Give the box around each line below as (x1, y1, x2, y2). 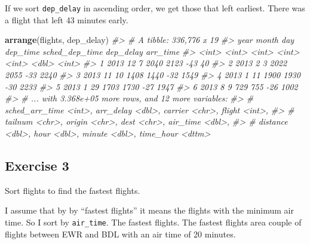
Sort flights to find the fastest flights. (5, 184, 140, 196)
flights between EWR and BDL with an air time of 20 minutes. (5, 227, 236, 240)
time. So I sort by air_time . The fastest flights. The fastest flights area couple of (5, 215, 302, 228)
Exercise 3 (5, 156, 69, 174)
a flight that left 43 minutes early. (5, 13, 128, 26)
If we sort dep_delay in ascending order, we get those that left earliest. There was (5, 2, 305, 14)
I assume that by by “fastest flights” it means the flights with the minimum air (5, 204, 294, 217)
